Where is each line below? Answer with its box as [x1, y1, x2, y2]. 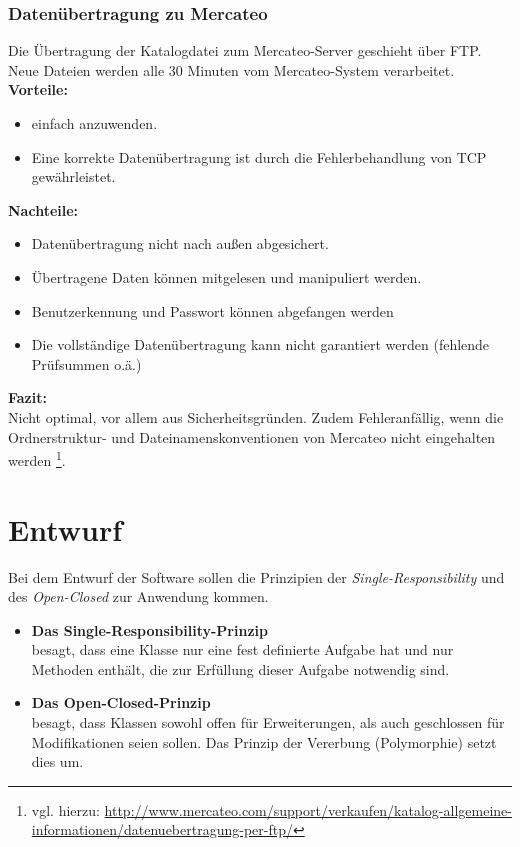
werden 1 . [8, 447, 66, 470]
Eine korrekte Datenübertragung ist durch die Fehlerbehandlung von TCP [31, 146, 487, 167]
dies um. [31, 751, 84, 772]
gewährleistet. [31, 166, 116, 187]
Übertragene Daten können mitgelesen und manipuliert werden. [31, 266, 422, 287]
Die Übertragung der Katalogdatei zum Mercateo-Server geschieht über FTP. [8, 40, 482, 61]
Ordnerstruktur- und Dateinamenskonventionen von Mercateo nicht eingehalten [8, 426, 496, 447]
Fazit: [8, 387, 47, 408]
